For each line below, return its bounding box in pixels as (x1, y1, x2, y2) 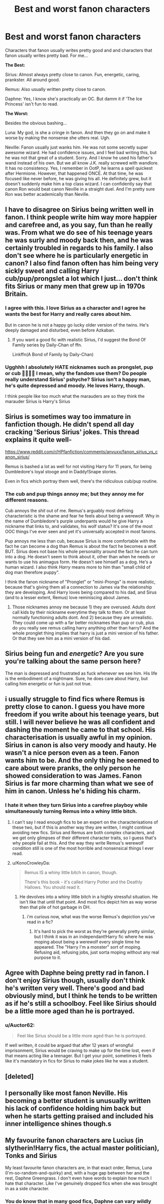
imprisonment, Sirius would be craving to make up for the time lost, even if (5, 1047, 155, 1054)
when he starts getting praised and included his (5, 1112, 154, 1120)
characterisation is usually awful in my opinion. (5, 733, 152, 742)
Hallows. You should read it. (24, 884, 81, 890)
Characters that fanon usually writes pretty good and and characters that (5, 47, 153, 53)
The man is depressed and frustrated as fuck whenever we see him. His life (5, 670, 158, 676)
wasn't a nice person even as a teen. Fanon (5, 749, 140, 757)
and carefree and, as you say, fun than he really (5, 221, 153, 229)
